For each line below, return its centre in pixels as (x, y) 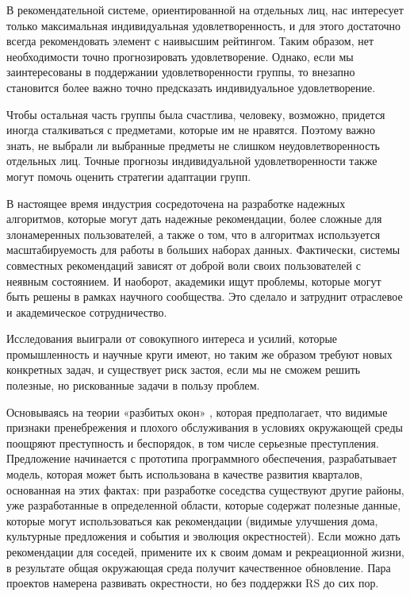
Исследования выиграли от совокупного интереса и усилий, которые (172, 338)
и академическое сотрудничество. (87, 311)
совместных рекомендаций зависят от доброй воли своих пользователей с (184, 265)
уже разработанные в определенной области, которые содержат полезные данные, (204, 505)
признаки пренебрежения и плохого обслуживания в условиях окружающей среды (205, 427)
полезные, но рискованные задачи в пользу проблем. (133, 385)
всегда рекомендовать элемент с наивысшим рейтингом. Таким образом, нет (190, 41)
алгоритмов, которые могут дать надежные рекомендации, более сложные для (194, 219)
